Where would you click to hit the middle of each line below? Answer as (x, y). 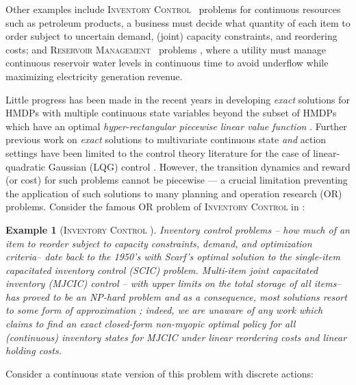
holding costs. (34, 350)
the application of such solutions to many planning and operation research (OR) (174, 193)
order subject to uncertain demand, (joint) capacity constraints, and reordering (171, 36)
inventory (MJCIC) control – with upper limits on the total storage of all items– (174, 283)
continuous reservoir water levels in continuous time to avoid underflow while (167, 63)
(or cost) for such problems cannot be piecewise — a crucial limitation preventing (177, 180)
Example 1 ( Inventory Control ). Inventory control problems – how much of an (178, 229)
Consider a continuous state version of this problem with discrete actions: (160, 373)
